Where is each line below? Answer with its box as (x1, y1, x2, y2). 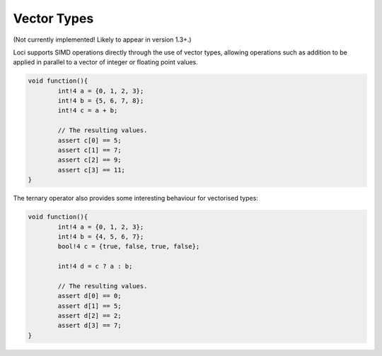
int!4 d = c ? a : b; (57, 262, 133, 271)
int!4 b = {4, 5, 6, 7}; (57, 232, 144, 240)
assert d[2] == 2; (57, 311, 122, 320)
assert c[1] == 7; (57, 146, 122, 155)
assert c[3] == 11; (57, 166, 125, 174)
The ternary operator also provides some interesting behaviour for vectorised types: (13, 194, 258, 203)
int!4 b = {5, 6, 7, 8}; (57, 97, 144, 105)
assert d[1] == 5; (57, 302, 122, 310)
